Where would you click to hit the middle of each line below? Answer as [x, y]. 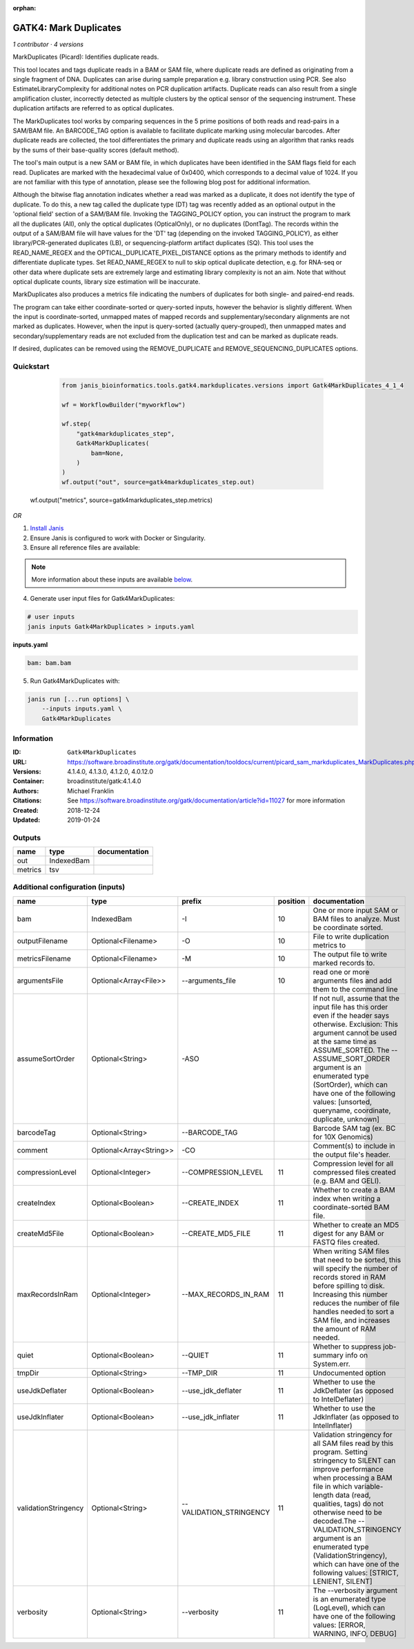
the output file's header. [352, 1155]
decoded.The [335, 1521]
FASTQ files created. [346, 1242]
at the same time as [345, 1041]
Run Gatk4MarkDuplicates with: [75, 681]
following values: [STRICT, [356, 1572]
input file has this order [351, 1007]
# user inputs [51, 617]
